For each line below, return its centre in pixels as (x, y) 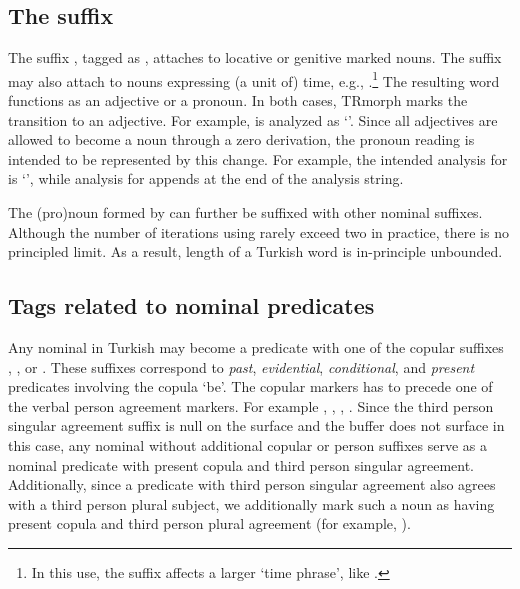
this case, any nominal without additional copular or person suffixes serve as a (248, 444)
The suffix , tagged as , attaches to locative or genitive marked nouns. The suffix (255, 57)
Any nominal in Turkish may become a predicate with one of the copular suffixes (256, 347)
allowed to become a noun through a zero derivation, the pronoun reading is (241, 139)
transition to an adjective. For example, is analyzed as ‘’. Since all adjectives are (253, 119)
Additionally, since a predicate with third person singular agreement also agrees (252, 484)
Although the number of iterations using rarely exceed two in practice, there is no (258, 231)
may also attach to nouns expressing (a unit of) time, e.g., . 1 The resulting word (254, 79)
